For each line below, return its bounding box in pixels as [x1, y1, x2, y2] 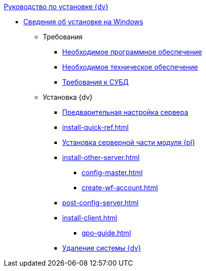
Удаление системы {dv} [62, 244, 141, 252]
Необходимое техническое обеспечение [62, 63, 198, 71]
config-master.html [82, 168, 143, 177]
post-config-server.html [62, 199, 139, 207]
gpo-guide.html [82, 229, 131, 237]
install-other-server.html [62, 153, 140, 162]
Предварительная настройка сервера [62, 108, 189, 116]
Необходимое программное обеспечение [62, 48, 202, 56]
